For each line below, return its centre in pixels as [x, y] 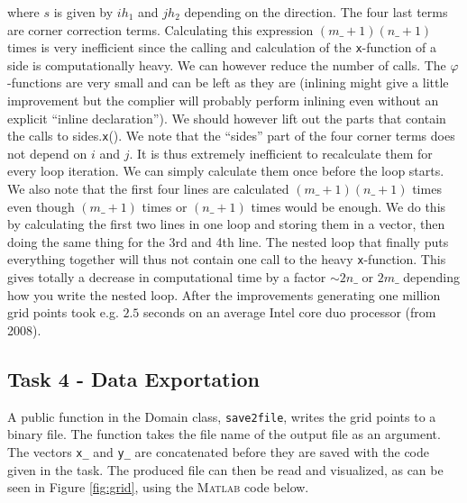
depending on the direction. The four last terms [316, 12]
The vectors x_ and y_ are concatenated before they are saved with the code [218, 451]
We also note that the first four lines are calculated [148, 189]
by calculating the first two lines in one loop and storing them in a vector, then [226, 224]
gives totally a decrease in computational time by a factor [167, 277]
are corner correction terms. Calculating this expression [160, 29]
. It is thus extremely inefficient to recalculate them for [281, 153]
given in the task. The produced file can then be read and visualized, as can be [225, 469]
